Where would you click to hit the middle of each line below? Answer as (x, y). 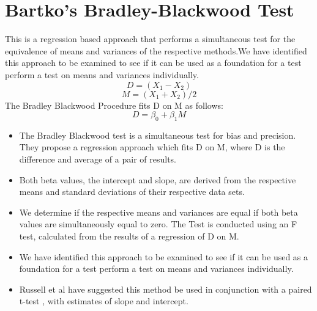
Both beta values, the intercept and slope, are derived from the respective (158, 179)
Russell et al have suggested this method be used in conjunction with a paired (166, 289)
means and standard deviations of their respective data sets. (132, 192)
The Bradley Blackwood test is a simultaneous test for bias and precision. (158, 135)
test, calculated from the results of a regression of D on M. (129, 236)
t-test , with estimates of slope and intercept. (104, 301)
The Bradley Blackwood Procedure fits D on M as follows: (114, 105)
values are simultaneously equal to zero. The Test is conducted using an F (158, 224)
